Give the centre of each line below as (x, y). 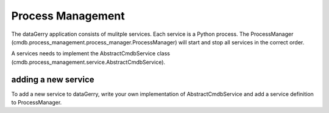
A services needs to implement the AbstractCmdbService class (91, 53)
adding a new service (53, 79)
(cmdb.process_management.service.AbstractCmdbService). (88, 62)
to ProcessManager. (37, 103)
